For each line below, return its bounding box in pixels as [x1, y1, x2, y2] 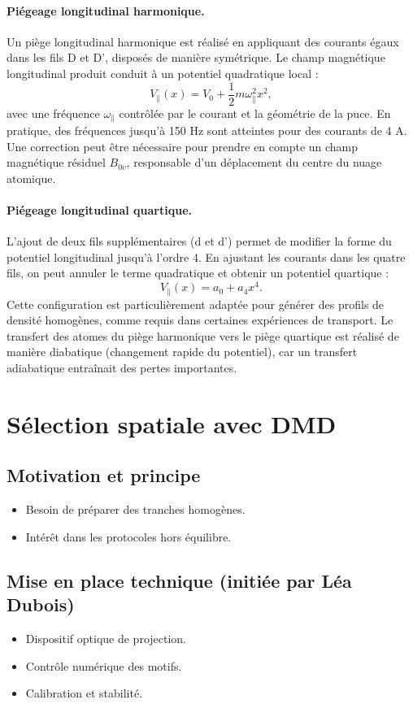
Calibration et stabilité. [25, 684, 143, 702]
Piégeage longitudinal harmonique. [7, 2, 205, 19]
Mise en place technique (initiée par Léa [7, 567, 352, 593]
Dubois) [7, 592, 75, 617]
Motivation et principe [7, 463, 201, 488]
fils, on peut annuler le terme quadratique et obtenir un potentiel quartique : [7, 264, 389, 281]
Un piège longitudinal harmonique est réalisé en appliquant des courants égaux [7, 33, 399, 50]
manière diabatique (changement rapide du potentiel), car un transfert [7, 343, 358, 360]
